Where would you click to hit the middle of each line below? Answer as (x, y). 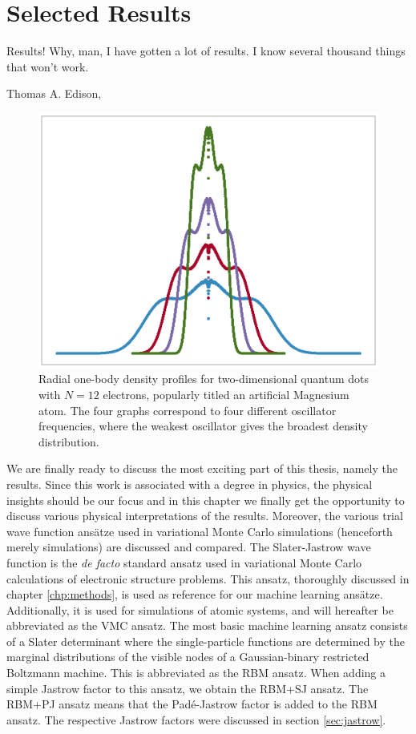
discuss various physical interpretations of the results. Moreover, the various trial (205, 516)
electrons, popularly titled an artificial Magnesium (226, 394)
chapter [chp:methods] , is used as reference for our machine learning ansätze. (195, 594)
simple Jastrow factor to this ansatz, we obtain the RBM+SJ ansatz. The (188, 688)
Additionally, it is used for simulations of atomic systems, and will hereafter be (200, 609)
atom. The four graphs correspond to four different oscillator (188, 410)
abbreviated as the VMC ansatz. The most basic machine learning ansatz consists (207, 625)
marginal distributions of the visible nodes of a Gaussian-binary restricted (188, 657)
